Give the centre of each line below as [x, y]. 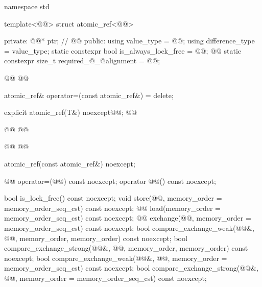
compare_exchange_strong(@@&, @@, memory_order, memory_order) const [126, 248]
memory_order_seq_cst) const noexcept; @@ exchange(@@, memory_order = [128, 218]
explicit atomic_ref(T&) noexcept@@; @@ [71, 112]
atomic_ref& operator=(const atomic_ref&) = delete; [89, 95]
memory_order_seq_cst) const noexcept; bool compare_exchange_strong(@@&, [131, 268]
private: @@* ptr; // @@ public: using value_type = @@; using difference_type [129, 41]
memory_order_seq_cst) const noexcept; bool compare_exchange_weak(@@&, [129, 228]
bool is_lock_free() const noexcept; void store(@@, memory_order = [113, 198]
